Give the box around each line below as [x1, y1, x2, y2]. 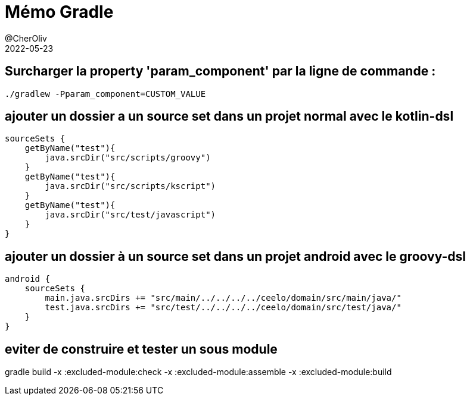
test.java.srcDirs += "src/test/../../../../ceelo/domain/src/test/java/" [45, 303, 401, 313]
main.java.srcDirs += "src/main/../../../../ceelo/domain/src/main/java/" [45, 293, 401, 303]
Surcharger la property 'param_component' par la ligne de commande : [5, 64, 436, 79]
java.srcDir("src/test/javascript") [45, 210, 216, 220]
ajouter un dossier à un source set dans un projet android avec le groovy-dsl [5, 248, 466, 264]
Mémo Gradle [5, 2, 114, 22]
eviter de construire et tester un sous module [5, 341, 278, 357]
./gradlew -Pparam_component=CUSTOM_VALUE [5, 89, 206, 99]
